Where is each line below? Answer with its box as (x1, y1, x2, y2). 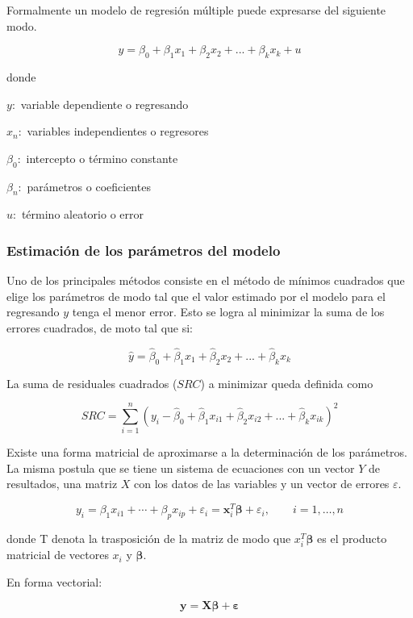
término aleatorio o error (21, 206, 144, 223)
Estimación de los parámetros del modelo (6, 240, 281, 260)
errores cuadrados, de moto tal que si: (6, 319, 193, 336)
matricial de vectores (6, 546, 109, 563)
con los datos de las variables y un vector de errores (134, 475, 390, 492)
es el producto (317, 529, 387, 546)
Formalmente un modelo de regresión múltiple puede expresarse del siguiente (6, 2, 386, 18)
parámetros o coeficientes (27, 177, 151, 194)
